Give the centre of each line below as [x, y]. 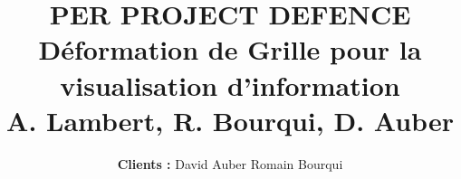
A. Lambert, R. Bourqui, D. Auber [230, 120]
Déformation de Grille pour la [230, 49]
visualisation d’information [230, 85]
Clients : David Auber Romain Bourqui [230, 163]
